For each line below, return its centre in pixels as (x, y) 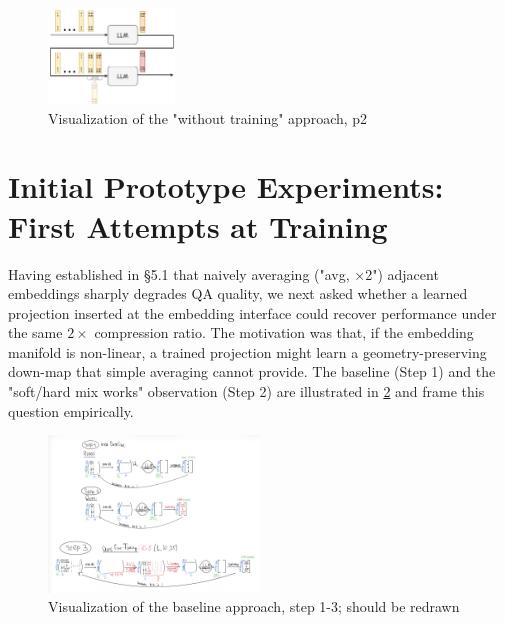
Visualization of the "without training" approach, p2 (208, 117)
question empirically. (71, 410)
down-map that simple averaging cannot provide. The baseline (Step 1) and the (252, 371)
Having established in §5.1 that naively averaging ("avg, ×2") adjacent (223, 273)
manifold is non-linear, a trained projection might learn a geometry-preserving (247, 351)
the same (35, 332)
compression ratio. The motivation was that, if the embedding (284, 332)
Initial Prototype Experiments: (226, 186)
